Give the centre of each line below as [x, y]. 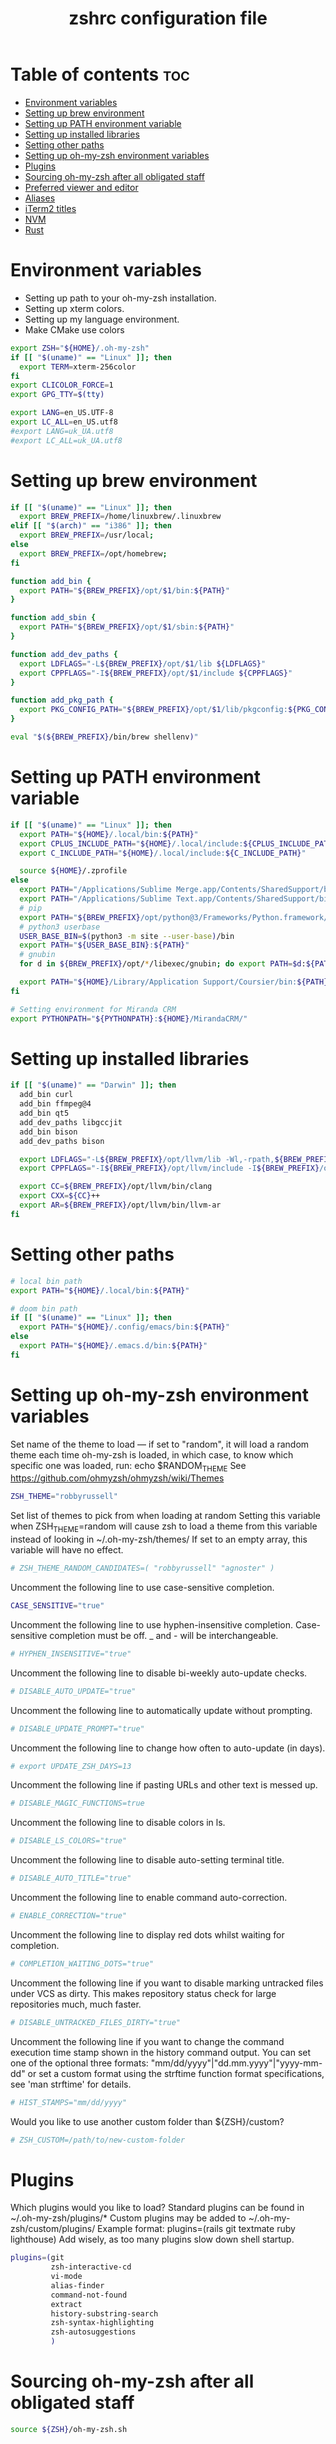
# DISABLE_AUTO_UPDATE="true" [73, 1691]
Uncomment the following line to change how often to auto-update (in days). [168, 1748]
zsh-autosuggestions [93, 2332]
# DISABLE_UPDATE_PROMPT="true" [77, 1728]
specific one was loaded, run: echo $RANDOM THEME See [128, 1466]
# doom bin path [44, 1308]
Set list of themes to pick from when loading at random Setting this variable [165, 1516]
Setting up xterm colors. [74, 308]
